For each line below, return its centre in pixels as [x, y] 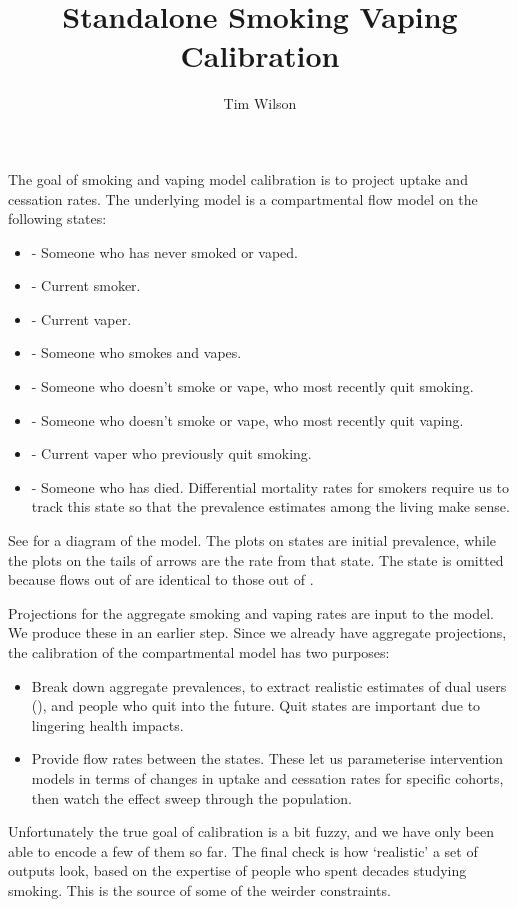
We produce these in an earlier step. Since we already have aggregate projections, [257, 632]
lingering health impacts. [107, 724]
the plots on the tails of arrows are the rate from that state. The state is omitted [256, 559]
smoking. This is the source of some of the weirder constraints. [199, 889]
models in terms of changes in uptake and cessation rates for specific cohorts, [267, 777]
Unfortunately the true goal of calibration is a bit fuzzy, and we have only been [251, 831]
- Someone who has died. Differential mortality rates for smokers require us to [270, 486]
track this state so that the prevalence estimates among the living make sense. [270, 506]
